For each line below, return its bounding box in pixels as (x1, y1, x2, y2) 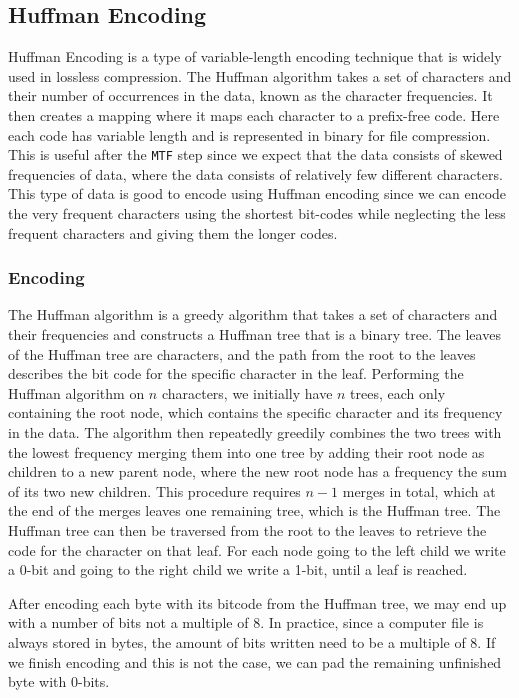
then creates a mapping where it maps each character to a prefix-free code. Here (8, 104, 500, 125)
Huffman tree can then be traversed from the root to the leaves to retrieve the (8, 519, 487, 540)
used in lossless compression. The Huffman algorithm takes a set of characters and (8, 65, 512, 86)
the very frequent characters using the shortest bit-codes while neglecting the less (8, 203, 506, 224)
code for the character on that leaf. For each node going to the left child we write (8, 539, 506, 560)
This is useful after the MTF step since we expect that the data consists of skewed (8, 144, 503, 165)
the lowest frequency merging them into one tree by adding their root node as (8, 441, 485, 462)
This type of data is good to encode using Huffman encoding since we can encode (8, 183, 507, 204)
